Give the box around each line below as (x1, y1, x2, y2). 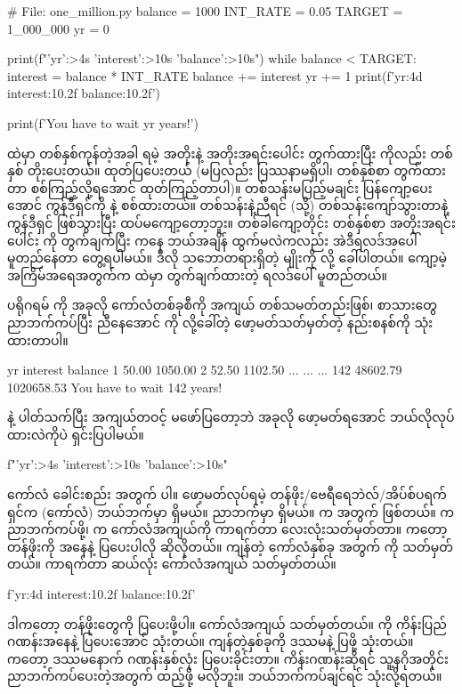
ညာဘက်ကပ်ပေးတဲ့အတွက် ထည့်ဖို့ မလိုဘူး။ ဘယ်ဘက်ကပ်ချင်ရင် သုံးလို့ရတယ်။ (7, 666, 442, 685)
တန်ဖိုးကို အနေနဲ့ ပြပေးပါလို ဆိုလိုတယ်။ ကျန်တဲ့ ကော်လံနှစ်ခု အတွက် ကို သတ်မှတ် (7, 537, 453, 555)
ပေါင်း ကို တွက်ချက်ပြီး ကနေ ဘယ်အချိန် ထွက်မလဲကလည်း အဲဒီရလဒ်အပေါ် (7, 230, 417, 249)
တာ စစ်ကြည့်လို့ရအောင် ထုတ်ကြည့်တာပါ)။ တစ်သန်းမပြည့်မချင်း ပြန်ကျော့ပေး (7, 178, 433, 197)
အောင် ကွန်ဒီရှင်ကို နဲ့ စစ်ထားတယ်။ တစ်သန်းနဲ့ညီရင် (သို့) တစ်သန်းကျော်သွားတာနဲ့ (7, 196, 449, 214)
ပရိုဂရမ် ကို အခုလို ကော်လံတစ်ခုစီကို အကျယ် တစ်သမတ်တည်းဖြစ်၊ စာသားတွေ (7, 295, 438, 314)
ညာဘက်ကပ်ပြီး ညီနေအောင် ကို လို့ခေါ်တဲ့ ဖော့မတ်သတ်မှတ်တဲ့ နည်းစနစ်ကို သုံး (7, 312, 434, 331)
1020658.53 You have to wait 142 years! (7, 377, 223, 396)
